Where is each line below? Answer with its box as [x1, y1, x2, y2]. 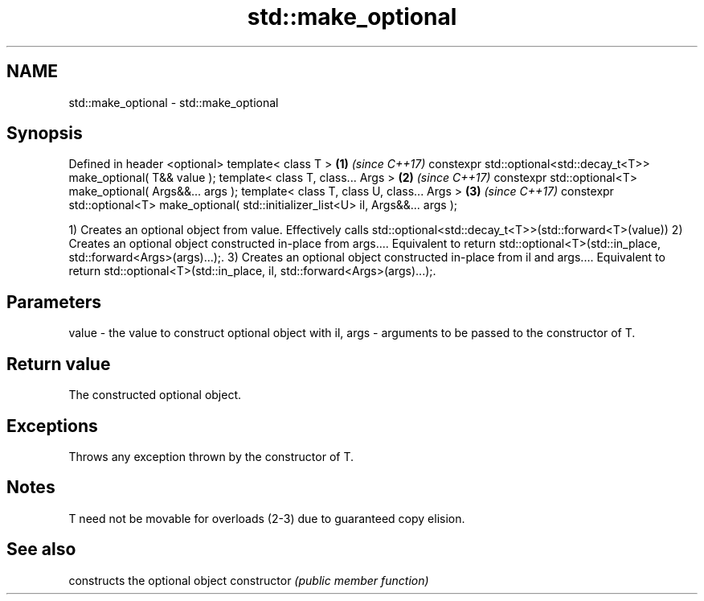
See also [6, 539, 76, 560]
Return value [6, 353, 111, 374]
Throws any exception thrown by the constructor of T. [68, 449, 354, 463]
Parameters [6, 291, 101, 312]
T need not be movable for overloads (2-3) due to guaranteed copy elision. [68, 511, 465, 525]
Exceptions [6, 415, 98, 436]
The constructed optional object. [68, 388, 242, 402]
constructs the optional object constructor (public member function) [68, 573, 429, 587]
